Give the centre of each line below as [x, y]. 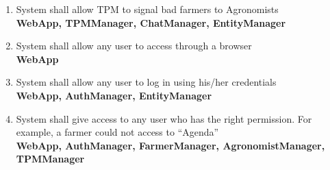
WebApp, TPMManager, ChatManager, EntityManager [151, 22]
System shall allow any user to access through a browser [134, 46]
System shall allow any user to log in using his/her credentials [146, 82]
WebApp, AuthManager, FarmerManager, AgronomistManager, [170, 145]
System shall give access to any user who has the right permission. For [164, 118]
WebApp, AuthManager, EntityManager [114, 95]
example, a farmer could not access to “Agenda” [117, 132]
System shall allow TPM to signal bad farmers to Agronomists [147, 9]
